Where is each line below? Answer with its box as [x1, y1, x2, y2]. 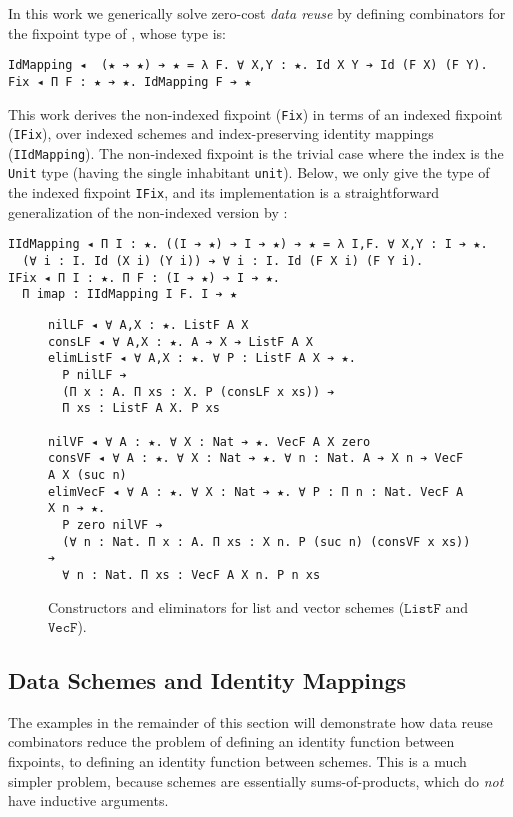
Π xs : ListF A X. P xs [62, 401, 220, 416]
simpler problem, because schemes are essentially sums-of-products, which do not [8, 770, 504, 791]
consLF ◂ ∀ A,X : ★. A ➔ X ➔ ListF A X [48, 334, 313, 349]
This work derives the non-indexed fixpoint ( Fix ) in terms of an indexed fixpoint [8, 103, 503, 124]
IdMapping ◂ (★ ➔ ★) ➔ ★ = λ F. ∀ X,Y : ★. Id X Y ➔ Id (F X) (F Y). [8, 58, 488, 73]
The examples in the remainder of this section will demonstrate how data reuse [8, 711, 493, 732]
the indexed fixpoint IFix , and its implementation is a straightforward [8, 182, 440, 203]
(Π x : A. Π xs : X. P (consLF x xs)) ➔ [62, 384, 335, 399]
